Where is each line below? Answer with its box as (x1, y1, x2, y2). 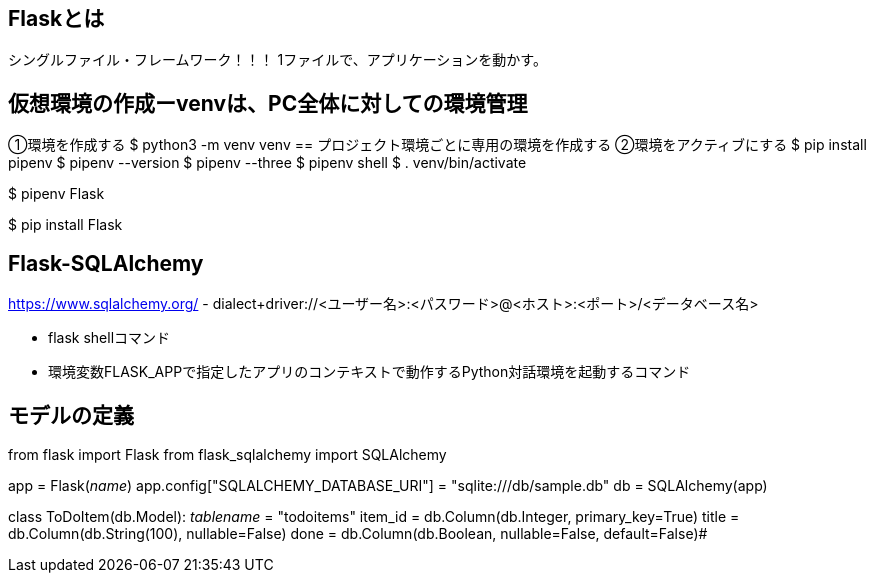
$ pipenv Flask (8, 185, 105, 203)
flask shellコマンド (48, 329, 171, 347)
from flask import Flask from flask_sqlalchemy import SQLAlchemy (8, 445, 447, 463)
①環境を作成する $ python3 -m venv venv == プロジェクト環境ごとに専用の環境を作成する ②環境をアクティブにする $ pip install (8, 136, 867, 154)
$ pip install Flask (8, 216, 123, 234)
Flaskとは (8, 6, 105, 31)
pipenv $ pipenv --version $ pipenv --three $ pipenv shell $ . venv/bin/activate (8, 154, 527, 172)
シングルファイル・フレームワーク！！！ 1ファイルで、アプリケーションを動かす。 (8, 51, 547, 69)
